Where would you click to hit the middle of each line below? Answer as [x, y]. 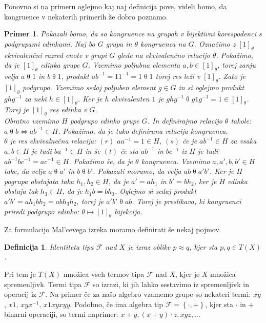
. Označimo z [215, 43]
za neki [35, 98]
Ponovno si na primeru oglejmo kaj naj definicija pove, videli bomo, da [116, 6]
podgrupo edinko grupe [105, 121]
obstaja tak [21, 191]
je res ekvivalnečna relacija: [53, 141]
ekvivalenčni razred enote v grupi [56, 55]
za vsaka [243, 141]
